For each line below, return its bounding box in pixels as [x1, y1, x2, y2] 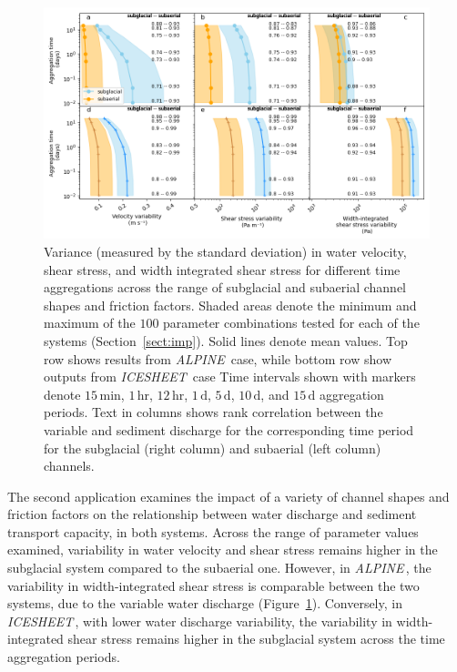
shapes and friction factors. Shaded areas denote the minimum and [44, 295, 417, 314]
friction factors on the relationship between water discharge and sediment [7, 504, 417, 524]
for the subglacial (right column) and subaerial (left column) [44, 438, 381, 457]
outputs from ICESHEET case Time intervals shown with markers [44, 367, 416, 386]
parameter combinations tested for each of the [163, 313, 420, 332]
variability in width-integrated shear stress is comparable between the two [7, 575, 420, 595]
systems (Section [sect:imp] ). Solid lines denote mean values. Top [44, 331, 408, 350]
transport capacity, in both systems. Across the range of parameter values [7, 522, 419, 541]
